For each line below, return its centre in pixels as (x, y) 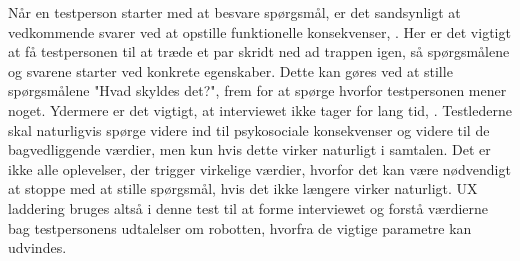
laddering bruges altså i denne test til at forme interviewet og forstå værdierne (248, 207)
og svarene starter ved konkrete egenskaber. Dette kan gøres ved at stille (230, 70)
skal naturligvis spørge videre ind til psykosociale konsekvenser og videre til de (249, 129)
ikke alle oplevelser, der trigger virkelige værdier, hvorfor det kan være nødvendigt (259, 168)
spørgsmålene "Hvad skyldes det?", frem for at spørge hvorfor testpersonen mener (257, 90)
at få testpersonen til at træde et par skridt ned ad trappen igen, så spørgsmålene (259, 51)
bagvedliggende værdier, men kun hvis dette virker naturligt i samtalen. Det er (249, 149)
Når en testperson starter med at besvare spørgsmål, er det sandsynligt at (234, 12)
